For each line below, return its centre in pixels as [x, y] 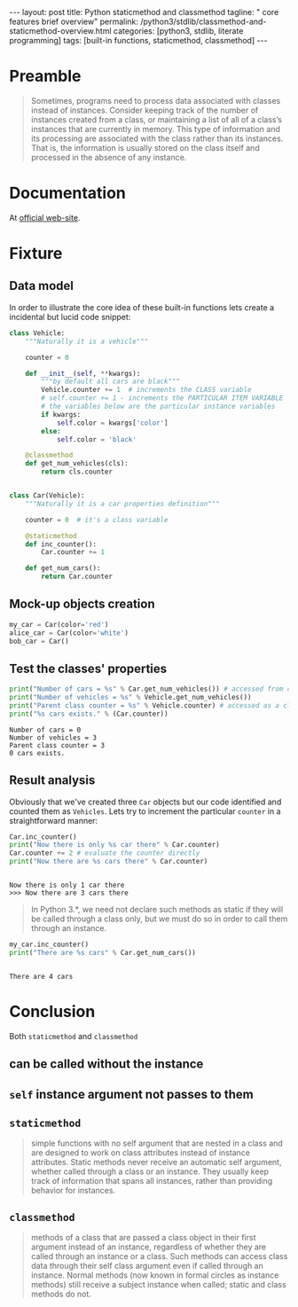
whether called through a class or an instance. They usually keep [149, 1171]
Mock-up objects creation [82, 604]
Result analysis [52, 781]
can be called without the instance [106, 1064]
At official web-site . [45, 217]
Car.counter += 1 [73, 552]
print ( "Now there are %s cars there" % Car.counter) [109, 862]
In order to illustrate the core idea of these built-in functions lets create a [142, 307]
